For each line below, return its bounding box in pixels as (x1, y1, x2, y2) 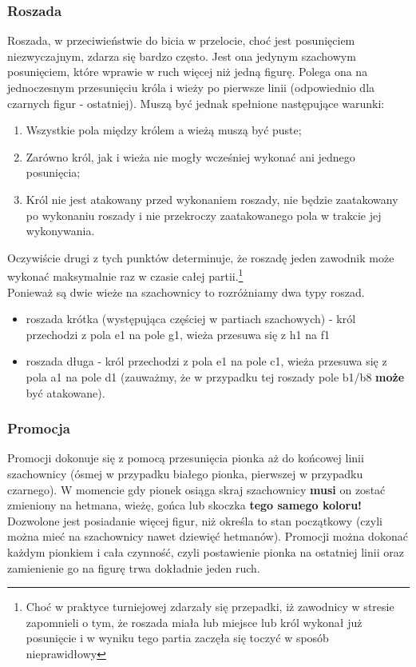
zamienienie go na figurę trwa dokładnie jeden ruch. (7, 559, 260, 576)
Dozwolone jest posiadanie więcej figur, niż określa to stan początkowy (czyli (7, 512, 382, 529)
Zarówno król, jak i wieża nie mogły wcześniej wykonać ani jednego (26, 148, 355, 165)
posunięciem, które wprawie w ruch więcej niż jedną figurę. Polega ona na (7, 63, 368, 80)
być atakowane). (26, 384, 105, 401)
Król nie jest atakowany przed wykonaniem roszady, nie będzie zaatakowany (26, 190, 398, 207)
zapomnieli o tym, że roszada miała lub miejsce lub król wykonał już (26, 613, 363, 630)
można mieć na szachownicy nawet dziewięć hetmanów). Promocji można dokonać (7, 528, 408, 545)
